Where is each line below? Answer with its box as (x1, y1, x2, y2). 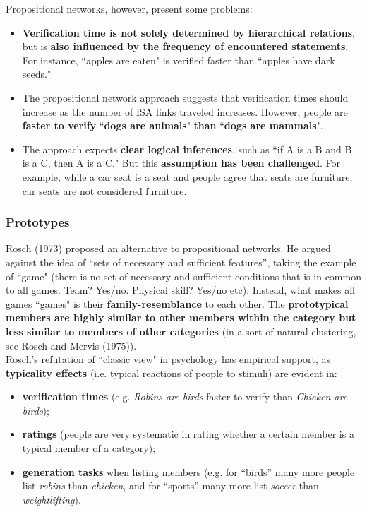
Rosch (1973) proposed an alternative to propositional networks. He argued (6, 241, 331, 256)
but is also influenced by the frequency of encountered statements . (22, 39, 349, 54)
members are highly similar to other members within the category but (6, 310, 356, 325)
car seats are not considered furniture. (22, 183, 187, 198)
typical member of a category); (22, 441, 156, 456)
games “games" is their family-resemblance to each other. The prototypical (6, 296, 349, 311)
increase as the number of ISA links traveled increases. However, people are (22, 104, 348, 119)
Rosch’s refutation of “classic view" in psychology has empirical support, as (6, 352, 330, 367)
